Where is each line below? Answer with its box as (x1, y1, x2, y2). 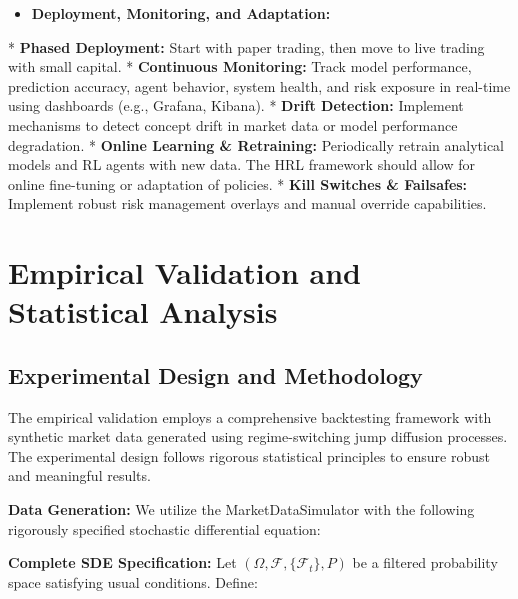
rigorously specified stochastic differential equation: (8, 518, 321, 539)
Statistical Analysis (8, 291, 278, 332)
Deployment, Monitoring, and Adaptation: (31, 3, 331, 23)
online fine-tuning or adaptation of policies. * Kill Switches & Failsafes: (8, 173, 468, 194)
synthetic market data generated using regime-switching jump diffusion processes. (8, 426, 508, 447)
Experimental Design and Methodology (8, 359, 423, 390)
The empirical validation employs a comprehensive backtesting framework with (8, 406, 492, 427)
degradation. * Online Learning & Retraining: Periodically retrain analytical (8, 134, 504, 155)
